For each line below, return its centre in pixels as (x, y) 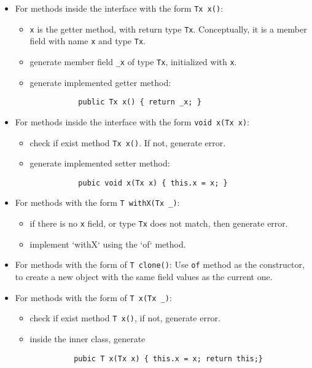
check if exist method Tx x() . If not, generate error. (128, 142)
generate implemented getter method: (100, 82)
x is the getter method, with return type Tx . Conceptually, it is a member (168, 29)
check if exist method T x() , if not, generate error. (125, 318)
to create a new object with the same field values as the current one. (144, 276)
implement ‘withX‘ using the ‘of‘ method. (108, 244)
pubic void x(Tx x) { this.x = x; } (153, 183)
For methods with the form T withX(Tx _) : (97, 202)
